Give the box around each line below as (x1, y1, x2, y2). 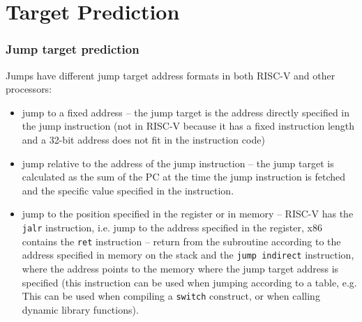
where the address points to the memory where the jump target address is (22, 261, 339, 275)
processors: (6, 82, 52, 96)
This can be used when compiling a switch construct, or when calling (22, 289, 320, 303)
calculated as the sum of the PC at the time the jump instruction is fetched (22, 169, 346, 184)
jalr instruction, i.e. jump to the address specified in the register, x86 (22, 220, 322, 234)
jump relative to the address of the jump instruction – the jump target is (22, 155, 334, 170)
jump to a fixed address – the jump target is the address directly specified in (22, 105, 350, 119)
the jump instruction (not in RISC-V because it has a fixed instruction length (22, 118, 355, 133)
